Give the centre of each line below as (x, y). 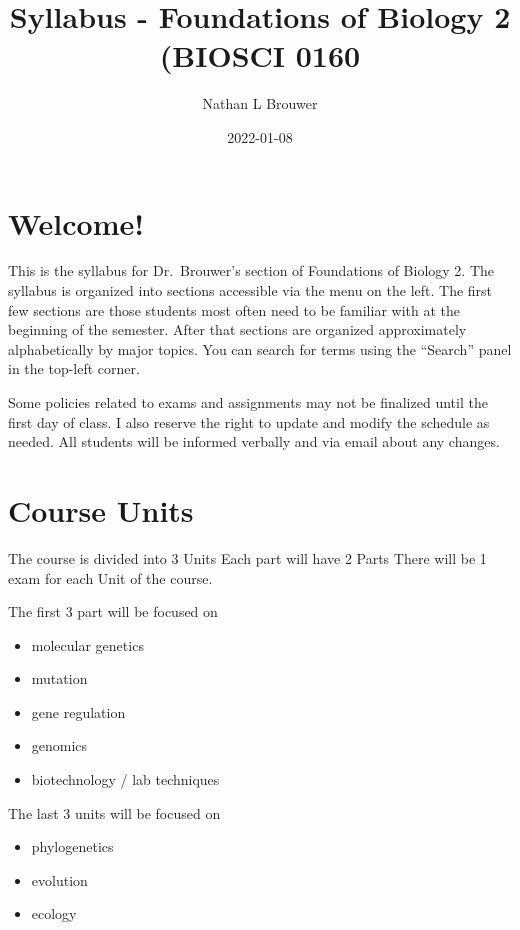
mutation (59, 678)
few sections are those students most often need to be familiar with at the (234, 309)
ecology (54, 913)
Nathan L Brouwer (260, 103)
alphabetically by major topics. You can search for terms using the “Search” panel (260, 348)
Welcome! (76, 222)
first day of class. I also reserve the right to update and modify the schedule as (249, 421)
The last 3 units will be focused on (114, 812)
